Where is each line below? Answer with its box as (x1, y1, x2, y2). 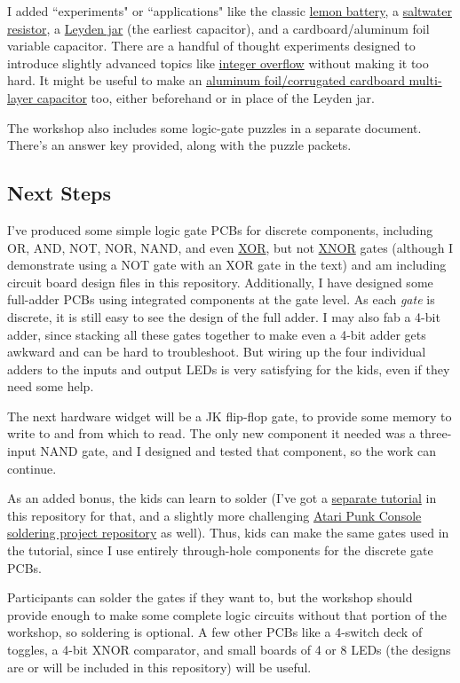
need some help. (7, 377, 94, 396)
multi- (408, 71, 442, 90)
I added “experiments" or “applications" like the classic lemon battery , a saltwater (7, 2, 452, 20)
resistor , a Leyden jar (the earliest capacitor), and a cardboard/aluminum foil (7, 19, 430, 37)
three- (419, 424, 452, 443)
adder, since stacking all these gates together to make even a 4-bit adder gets (7, 325, 426, 343)
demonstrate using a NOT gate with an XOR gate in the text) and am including (7, 255, 447, 274)
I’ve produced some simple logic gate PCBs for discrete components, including (7, 220, 433, 239)
